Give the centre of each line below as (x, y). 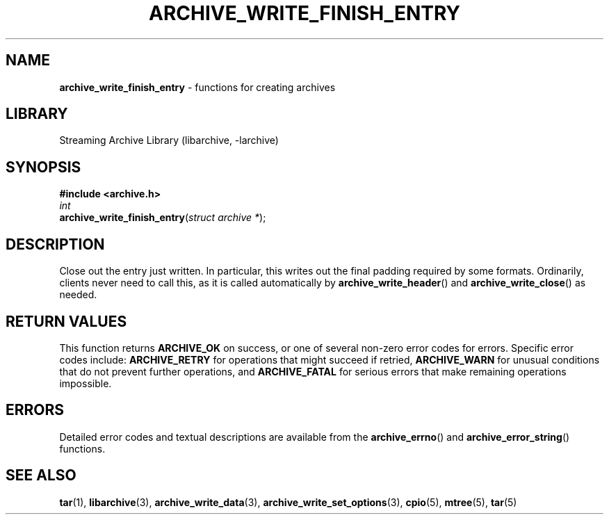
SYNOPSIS (43, 167)
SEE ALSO (41, 476)
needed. (78, 295)
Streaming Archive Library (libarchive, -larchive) (169, 140)
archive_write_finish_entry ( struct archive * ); (163, 218)
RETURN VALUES (66, 321)
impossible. (86, 383)
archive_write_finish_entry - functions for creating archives (197, 87)
